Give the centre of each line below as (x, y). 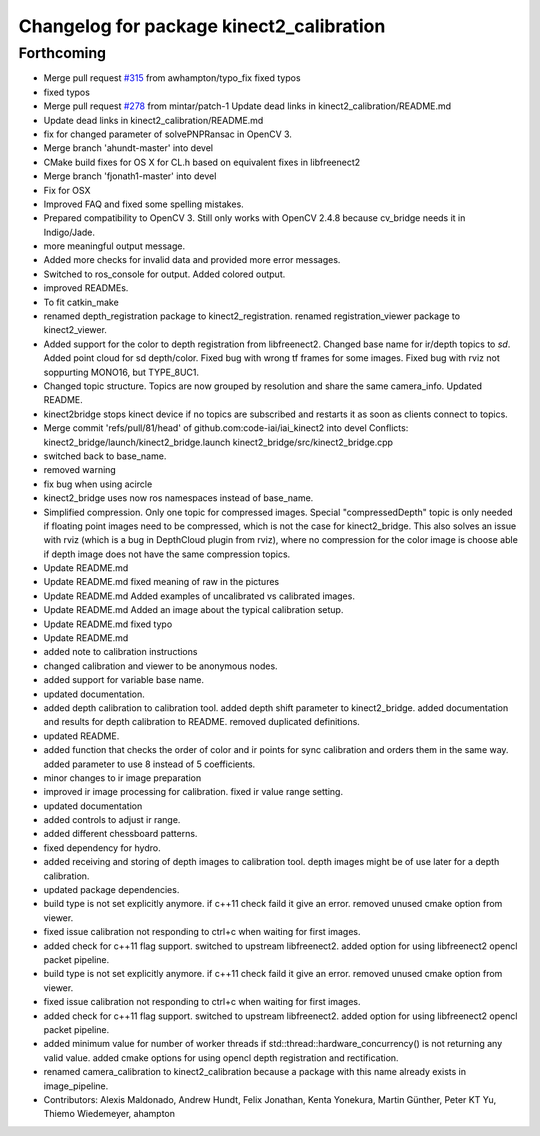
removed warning (80, 470)
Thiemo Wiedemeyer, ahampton (109, 1114)
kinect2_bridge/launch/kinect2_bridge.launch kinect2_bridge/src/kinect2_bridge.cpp (218, 442)
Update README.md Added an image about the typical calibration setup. (193, 610)
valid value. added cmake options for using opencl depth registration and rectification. (221, 1057)
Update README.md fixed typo (108, 624)
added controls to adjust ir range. (112, 820)
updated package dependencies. (111, 890)
